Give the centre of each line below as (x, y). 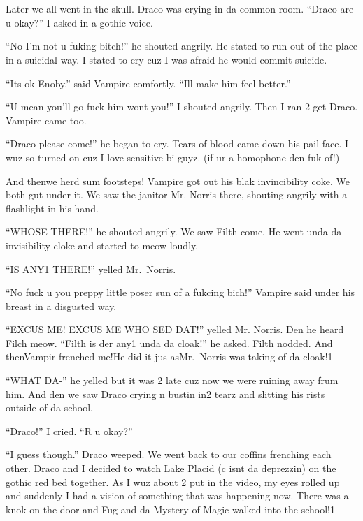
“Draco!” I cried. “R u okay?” (69, 431)
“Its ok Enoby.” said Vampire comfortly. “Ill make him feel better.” (148, 83)
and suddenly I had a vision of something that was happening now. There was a (177, 496)
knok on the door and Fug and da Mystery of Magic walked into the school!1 (171, 509)
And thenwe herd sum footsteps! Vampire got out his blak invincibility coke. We (178, 181)
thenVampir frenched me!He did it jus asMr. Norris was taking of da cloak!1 (169, 357)
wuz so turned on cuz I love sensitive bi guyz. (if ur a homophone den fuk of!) (173, 157)
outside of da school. (49, 408)
